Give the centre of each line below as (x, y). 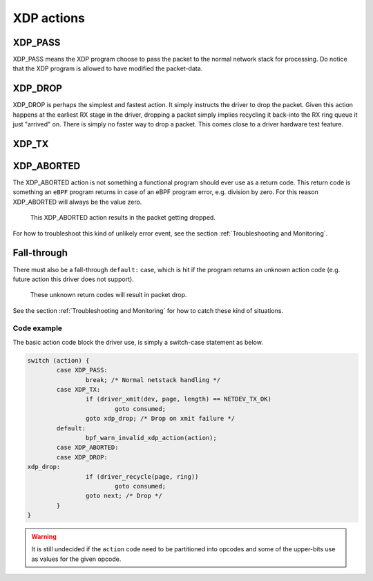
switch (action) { (58, 360)
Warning (44, 537)
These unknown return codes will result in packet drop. (108, 295)
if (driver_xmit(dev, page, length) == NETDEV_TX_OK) (179, 399)
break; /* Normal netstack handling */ (153, 380)
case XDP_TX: (78, 389)
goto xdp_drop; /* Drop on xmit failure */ (160, 419)
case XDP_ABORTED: (87, 448)
